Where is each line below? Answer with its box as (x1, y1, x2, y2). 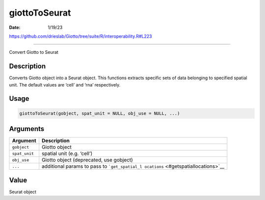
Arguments (9, 125, 45, 133)
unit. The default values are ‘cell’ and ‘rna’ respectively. (9, 82, 121, 88)
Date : (9, 24, 21, 30)
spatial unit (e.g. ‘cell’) (42, 150, 93, 157)
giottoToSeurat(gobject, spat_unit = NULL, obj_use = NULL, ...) (19, 111, 180, 116)
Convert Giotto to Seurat (9, 49, 58, 55)
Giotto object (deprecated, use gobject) (42, 156, 133, 163)
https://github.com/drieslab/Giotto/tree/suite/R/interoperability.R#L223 (9, 33, 152, 39)
